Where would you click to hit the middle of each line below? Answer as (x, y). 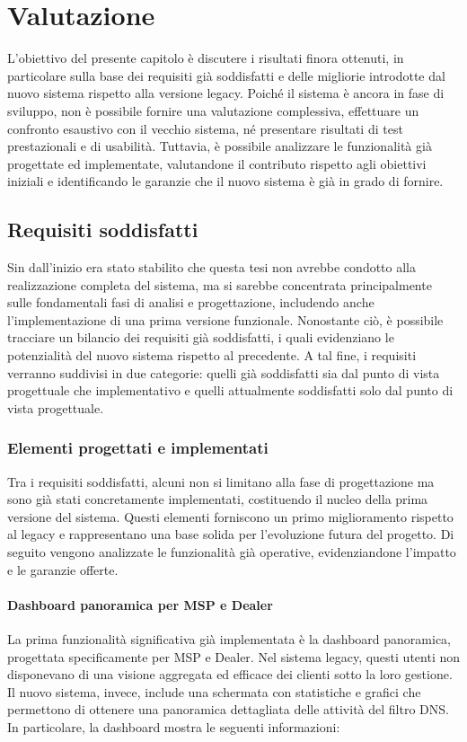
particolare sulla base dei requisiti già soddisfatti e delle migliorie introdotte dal (226, 75)
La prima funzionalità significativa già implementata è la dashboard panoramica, (229, 639)
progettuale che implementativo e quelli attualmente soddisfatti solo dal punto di (230, 390)
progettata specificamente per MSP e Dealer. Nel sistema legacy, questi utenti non (233, 656)
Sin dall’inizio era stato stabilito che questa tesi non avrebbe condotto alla (212, 267)
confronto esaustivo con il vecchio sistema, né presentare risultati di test (205, 128)
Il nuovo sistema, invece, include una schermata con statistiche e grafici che (214, 691)
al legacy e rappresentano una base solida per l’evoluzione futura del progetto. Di (231, 534)
